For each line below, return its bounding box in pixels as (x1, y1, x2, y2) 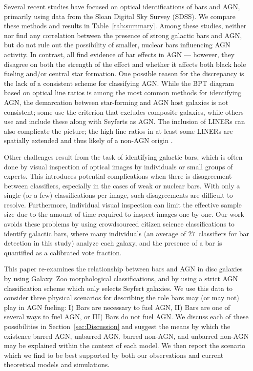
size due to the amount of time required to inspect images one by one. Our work (4, 209, 244, 219)
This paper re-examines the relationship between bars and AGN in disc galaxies (4, 264, 243, 274)
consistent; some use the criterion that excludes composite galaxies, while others (4, 106, 244, 117)
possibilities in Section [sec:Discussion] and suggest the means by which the (4, 321, 231, 331)
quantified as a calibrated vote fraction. (4, 247, 122, 257)
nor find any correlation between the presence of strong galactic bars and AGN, (4, 30, 242, 40)
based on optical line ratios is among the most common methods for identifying (4, 87, 242, 98)
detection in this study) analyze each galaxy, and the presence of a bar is (4, 238, 222, 248)
